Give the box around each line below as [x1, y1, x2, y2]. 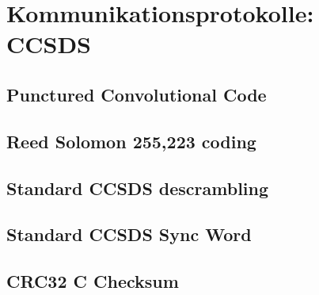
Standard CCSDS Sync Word [6, 222, 252, 247]
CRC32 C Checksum [6, 269, 179, 293]
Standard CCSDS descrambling [6, 175, 269, 200]
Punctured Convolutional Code [6, 82, 267, 106]
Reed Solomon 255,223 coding [6, 128, 256, 153]
